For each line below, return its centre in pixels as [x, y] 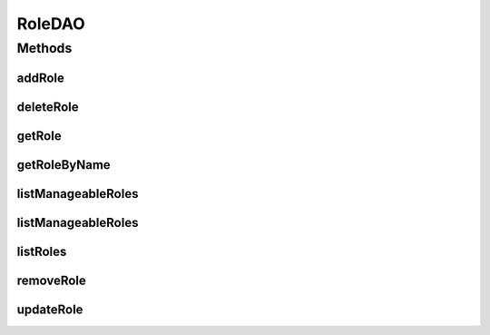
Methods [44, 48]
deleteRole [48, 107]
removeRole [51, 280]
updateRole [50, 309]
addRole [41, 78]
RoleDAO [51, 24]
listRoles [42, 251]
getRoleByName [64, 165]
